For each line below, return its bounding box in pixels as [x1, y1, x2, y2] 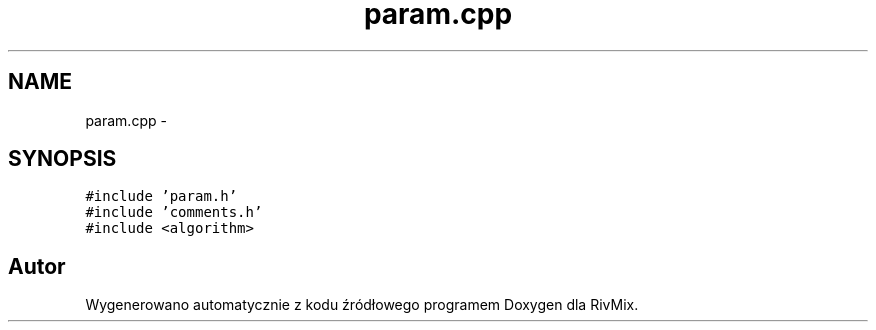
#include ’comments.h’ [85, 204, 263, 221]
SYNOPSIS [8, 146, 117, 172]
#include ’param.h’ [85, 188, 238, 205]
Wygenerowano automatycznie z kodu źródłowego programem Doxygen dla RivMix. [85, 296, 639, 314]
